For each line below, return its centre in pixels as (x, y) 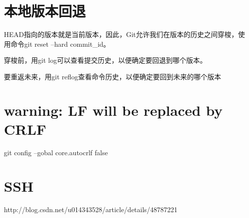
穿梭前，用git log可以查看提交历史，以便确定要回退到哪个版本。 (105, 60)
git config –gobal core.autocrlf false (56, 152)
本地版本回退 (45, 11)
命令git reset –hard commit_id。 (60, 44)
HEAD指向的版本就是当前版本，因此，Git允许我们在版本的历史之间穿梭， (121, 34)
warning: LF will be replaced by (113, 110)
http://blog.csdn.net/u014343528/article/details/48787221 (91, 209)
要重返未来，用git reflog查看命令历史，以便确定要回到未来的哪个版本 (113, 76)
